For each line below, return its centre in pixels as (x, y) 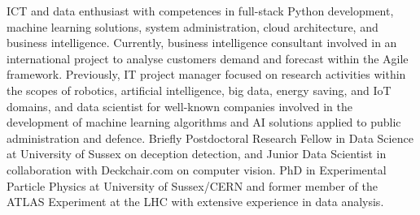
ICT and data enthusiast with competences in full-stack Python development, (200, 11)
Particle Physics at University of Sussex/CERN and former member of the (192, 185)
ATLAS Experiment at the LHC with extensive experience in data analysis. (195, 202)
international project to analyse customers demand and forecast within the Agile (208, 58)
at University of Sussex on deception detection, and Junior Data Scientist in (197, 154)
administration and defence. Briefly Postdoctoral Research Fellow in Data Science (210, 138)
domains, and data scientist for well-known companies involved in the (180, 106)
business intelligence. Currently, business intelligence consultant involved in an (202, 43)
